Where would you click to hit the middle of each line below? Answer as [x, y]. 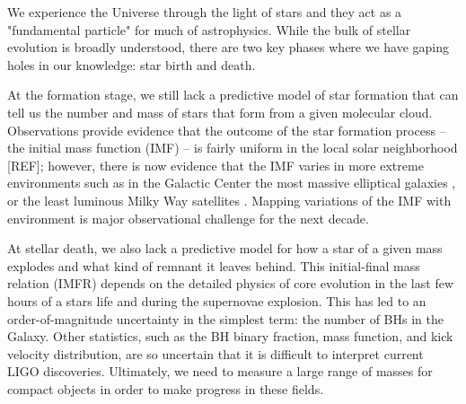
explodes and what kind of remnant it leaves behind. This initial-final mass [214, 265]
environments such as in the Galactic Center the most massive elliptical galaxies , [232, 183]
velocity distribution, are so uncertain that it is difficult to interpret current [215, 353]
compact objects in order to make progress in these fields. [166, 388]
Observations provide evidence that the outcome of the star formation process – [227, 130]
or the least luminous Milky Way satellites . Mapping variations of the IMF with [229, 200]
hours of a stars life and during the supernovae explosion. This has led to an [217, 300]
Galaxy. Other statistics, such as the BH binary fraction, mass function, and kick [230, 336]
